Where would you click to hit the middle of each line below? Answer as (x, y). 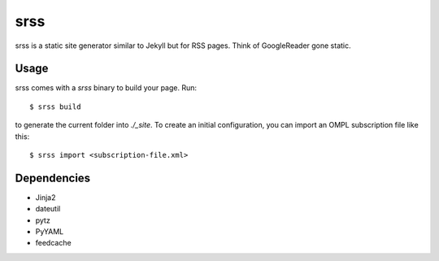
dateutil (48, 209)
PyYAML (50, 232)
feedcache (54, 243)
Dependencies (53, 178)
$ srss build (55, 107)
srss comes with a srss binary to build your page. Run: (106, 88)
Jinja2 (46, 197)
